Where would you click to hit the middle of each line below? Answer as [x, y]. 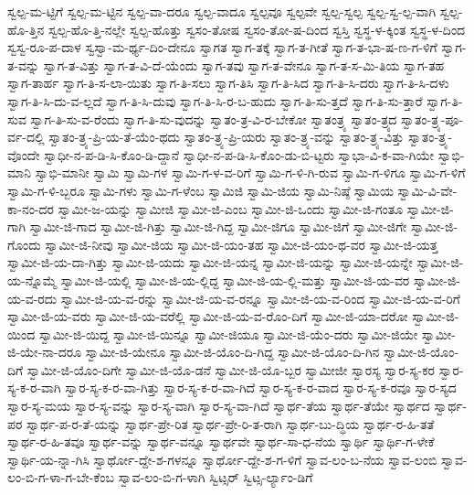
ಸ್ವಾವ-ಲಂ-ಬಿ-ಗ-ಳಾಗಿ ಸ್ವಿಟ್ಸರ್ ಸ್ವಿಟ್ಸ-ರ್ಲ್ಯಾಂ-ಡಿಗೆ [216, 477]
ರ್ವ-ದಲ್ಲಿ [26, 137]
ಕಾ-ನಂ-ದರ [31, 208]
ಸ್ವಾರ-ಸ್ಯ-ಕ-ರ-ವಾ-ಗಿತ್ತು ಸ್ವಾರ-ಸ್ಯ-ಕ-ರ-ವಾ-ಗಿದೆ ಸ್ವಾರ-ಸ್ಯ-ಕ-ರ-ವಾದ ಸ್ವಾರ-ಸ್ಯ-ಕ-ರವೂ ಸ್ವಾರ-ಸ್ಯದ [261, 387]
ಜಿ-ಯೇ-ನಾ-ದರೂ [45, 352]
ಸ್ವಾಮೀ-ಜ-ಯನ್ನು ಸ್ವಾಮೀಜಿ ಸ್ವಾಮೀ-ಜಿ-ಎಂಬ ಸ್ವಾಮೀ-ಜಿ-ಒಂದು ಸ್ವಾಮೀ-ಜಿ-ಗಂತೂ [231, 208]
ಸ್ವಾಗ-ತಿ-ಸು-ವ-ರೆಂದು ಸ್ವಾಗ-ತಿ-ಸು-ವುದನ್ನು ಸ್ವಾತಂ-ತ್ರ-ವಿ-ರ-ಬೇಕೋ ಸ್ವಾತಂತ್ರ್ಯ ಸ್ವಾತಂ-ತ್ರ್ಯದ [214, 118]
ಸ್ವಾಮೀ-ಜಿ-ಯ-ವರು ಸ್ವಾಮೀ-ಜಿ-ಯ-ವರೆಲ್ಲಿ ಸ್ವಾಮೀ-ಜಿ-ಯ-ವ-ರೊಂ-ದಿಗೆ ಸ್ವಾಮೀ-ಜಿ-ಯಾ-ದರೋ [208, 316]
